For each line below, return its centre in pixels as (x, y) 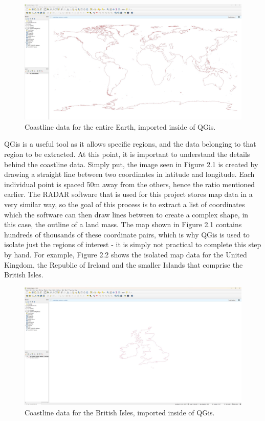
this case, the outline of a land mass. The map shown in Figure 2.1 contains (123, 224)
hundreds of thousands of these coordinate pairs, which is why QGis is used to (127, 234)
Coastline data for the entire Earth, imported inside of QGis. (120, 126)
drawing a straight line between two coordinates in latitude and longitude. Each (129, 174)
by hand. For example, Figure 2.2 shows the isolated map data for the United (126, 254)
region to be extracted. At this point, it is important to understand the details (127, 154)
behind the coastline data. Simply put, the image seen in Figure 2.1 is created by (131, 164)
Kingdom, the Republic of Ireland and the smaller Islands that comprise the (124, 264)
